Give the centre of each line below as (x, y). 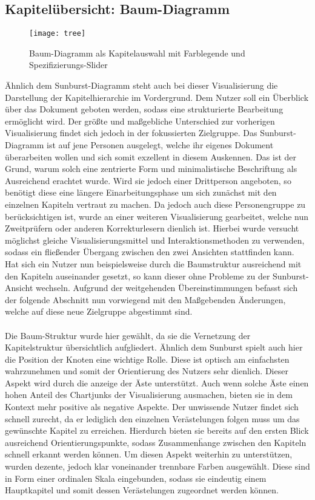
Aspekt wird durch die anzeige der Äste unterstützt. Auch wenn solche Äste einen (157, 382)
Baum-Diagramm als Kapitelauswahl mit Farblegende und (137, 53)
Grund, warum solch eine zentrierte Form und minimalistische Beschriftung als (151, 169)
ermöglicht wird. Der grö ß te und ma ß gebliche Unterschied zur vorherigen (140, 121)
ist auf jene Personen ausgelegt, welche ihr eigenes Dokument (160, 145)
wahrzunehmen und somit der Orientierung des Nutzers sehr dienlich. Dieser (147, 371)
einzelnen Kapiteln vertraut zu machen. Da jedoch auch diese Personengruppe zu (155, 204)
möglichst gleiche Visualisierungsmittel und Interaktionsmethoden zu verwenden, (155, 240)
